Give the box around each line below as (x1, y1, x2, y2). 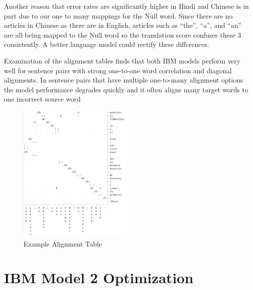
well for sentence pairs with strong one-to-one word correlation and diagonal (4, 65, 232, 75)
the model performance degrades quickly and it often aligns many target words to (4, 84, 249, 94)
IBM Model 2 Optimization (4, 267, 193, 287)
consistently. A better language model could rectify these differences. (4, 39, 210, 49)
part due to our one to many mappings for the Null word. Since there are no (4, 10, 233, 21)
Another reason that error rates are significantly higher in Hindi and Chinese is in (4, 1, 249, 11)
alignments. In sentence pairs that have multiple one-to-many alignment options (4, 75, 243, 85)
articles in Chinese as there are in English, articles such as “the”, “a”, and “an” (4, 20, 241, 30)
